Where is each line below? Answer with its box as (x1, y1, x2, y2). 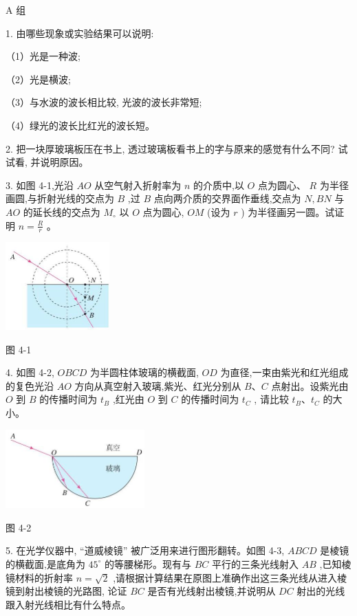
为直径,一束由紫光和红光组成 (220, 365, 349, 379)
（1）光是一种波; (6, 49, 80, 63)
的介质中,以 (193, 177, 244, 192)
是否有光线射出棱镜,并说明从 (147, 584, 276, 598)
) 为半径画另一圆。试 (241, 204, 335, 219)
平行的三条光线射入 (212, 556, 299, 571)
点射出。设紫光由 (271, 378, 349, 393)
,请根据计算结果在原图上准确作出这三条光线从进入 (113, 570, 338, 584)
